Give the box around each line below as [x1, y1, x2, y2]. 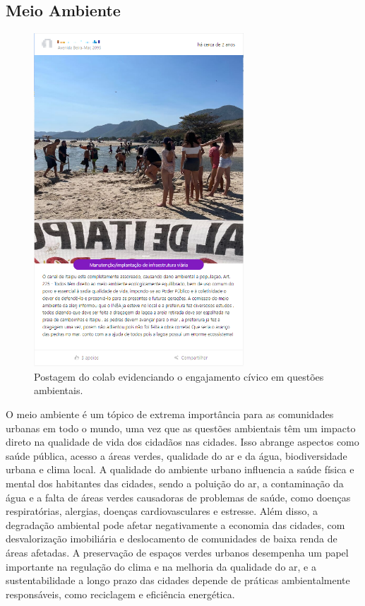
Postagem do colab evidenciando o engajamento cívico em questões [34, 369, 324, 384]
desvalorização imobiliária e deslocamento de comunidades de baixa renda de [6, 531, 337, 546]
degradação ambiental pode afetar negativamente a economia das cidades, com [6, 517, 345, 532]
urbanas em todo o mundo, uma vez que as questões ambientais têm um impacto [6, 420, 356, 435]
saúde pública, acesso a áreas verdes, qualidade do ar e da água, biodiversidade [6, 448, 347, 463]
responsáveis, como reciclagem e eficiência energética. [6, 586, 235, 601]
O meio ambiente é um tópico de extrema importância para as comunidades [6, 407, 334, 422]
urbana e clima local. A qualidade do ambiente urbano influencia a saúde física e [6, 462, 354, 477]
